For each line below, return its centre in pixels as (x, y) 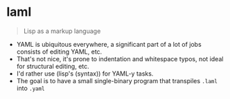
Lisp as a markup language (62, 31)
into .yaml (31, 88)
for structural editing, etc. (53, 66)
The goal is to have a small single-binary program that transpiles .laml (117, 80)
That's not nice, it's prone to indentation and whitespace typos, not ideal (120, 58)
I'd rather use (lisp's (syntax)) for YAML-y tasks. (85, 74)
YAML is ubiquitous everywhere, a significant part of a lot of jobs (109, 44)
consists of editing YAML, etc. (59, 52)
